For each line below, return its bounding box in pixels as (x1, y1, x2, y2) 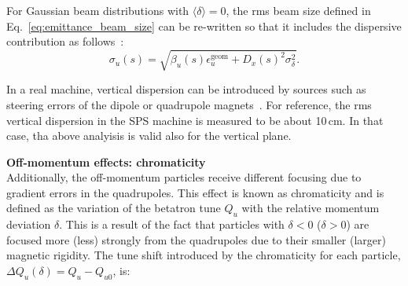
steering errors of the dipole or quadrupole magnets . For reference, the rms (6, 96, 372, 112)
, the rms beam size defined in (226, 2, 371, 18)
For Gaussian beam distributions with (6, 2, 189, 18)
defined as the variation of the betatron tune (6, 200, 221, 216)
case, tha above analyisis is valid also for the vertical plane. (6, 127, 292, 144)
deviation (6, 216, 51, 233)
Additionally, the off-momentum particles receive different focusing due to (6, 169, 362, 185)
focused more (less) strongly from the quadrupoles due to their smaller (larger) (6, 231, 386, 247)
